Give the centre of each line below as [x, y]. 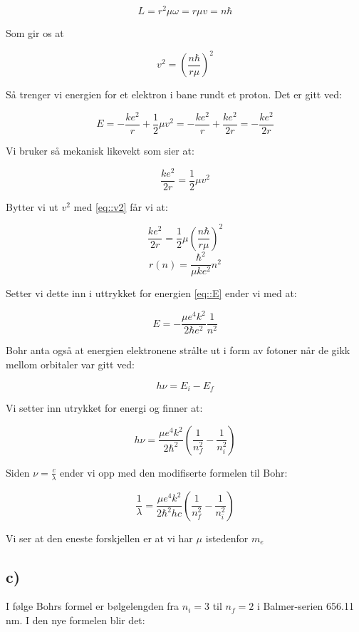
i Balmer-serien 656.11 [305, 606]
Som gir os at [35, 33]
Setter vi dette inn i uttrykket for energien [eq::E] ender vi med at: [151, 293]
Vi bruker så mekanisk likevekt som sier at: [100, 150]
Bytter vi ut [32, 206]
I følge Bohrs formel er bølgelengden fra [93, 606]
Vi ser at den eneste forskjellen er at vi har [99, 538]
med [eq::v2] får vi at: [121, 206]
